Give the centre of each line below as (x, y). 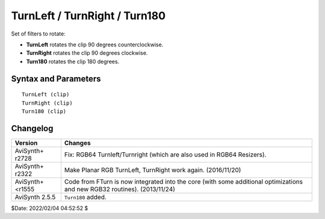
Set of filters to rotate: (38, 34)
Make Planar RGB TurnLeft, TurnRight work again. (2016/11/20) (153, 170)
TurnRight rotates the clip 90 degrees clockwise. (87, 53)
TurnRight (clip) (47, 103)
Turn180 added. (85, 197)
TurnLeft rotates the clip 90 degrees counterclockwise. (95, 45)
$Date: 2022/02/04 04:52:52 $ (50, 208)
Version (26, 143)
